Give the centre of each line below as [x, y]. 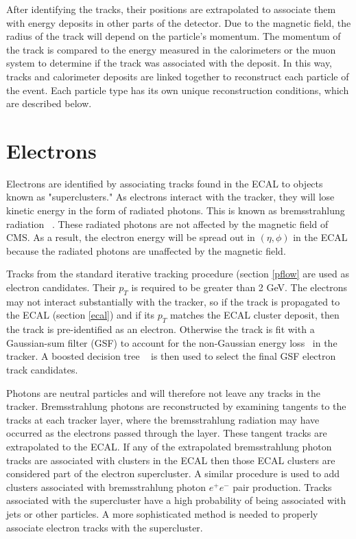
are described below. [49, 103]
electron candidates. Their [61, 287]
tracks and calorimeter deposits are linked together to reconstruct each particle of [178, 76]
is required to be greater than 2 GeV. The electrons [239, 287]
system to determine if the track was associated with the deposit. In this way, [169, 63]
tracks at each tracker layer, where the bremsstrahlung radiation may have [163, 419]
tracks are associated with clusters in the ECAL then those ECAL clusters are [171, 460]
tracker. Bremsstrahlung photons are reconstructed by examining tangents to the [176, 406]
